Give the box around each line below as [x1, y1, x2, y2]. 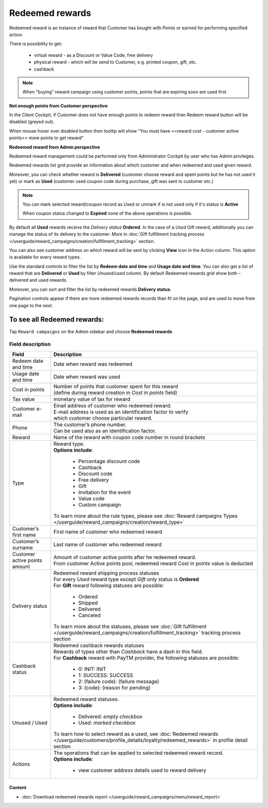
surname [12, 544, 33, 551]
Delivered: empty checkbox [78, 713, 142, 720]
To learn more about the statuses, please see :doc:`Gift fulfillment [53, 623, 207, 630]
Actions [12, 760, 30, 767]
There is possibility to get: [9, 41, 63, 47]
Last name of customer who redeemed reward [53, 541, 162, 548]
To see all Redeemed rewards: [9, 316, 104, 324]
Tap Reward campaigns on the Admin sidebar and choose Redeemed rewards [9, 328, 172, 334]
